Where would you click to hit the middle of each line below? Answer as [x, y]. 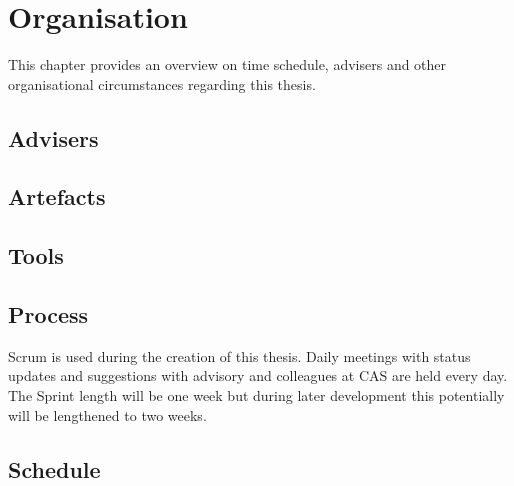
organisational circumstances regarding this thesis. [162, 83]
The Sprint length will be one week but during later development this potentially [256, 395]
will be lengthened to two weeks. [107, 414]
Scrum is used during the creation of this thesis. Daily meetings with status [239, 355]
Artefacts [57, 196]
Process [48, 314]
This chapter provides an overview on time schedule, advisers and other [227, 64]
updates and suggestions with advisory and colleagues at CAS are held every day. [258, 375]
